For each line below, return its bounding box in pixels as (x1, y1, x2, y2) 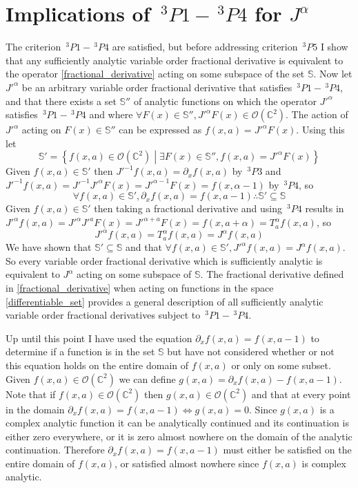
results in (305, 201, 344, 216)
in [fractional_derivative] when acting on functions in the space (6, 280, 274, 294)
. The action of (286, 107, 348, 122)
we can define (119, 371, 176, 386)
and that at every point (251, 386, 351, 401)
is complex (301, 456, 346, 470)
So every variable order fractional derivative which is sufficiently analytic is (6, 253, 323, 268)
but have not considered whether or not (167, 344, 335, 359)
